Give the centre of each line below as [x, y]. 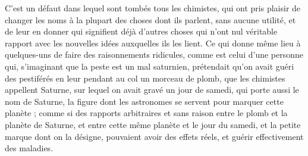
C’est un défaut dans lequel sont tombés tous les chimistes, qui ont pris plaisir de [153, 8]
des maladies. [29, 148]
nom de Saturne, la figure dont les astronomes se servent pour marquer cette [144, 101]
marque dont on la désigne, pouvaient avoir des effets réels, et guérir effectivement [154, 136]
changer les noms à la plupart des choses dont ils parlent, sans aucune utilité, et [150, 19]
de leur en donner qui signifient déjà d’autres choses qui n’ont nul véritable [141, 31]
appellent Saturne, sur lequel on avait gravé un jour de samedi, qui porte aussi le [152, 90]
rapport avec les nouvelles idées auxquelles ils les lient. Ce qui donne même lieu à [153, 43]
